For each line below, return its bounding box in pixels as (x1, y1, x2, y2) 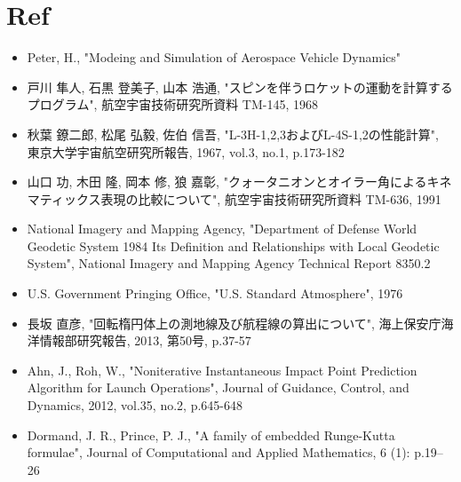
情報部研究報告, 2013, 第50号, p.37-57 (39, 331, 251, 350)
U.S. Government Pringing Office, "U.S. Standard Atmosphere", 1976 (27, 284, 403, 303)
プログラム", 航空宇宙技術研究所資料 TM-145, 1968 (27, 95, 318, 114)
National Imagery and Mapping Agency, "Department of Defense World (27, 219, 417, 238)
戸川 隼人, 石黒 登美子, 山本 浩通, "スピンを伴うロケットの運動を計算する (27, 77, 453, 96)
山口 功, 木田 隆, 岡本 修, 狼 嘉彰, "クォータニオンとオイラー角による (27, 172, 427, 191)
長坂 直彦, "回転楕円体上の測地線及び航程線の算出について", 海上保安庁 (27, 313, 441, 332)
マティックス (27, 189, 101, 208)
